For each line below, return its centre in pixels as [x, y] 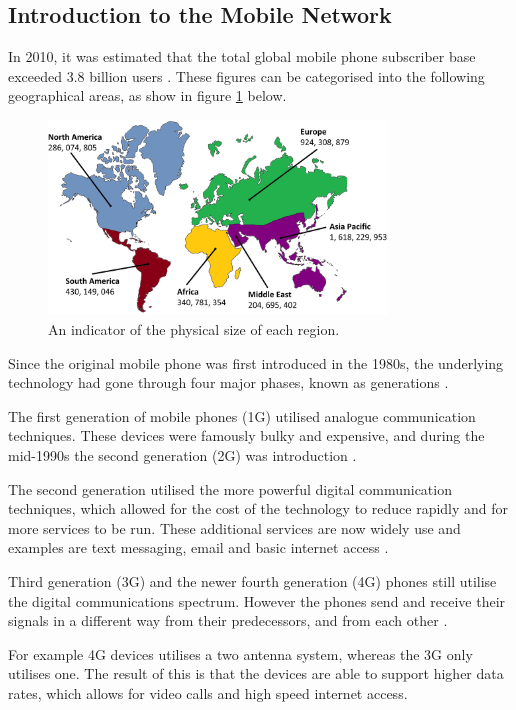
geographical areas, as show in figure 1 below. [147, 95]
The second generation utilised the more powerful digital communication [230, 488]
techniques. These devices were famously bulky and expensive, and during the [246, 435]
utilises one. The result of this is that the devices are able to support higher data [256, 673]
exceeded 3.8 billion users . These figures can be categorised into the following [246, 75]
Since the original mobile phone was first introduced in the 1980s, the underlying [256, 362]
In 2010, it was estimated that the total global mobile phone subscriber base [242, 56]
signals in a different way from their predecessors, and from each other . [228, 620]
